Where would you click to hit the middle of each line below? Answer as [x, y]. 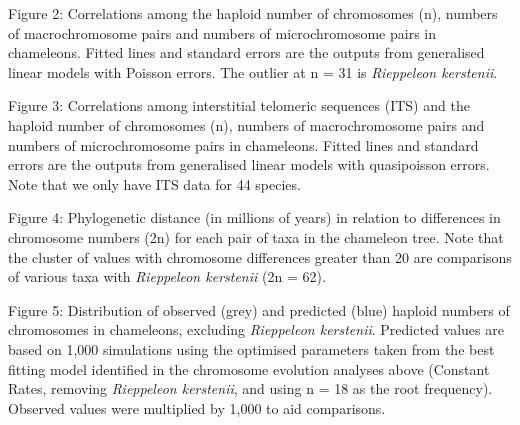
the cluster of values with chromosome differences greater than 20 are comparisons [260, 256]
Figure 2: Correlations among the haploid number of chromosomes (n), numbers [253, 13]
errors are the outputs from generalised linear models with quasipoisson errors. [249, 164]
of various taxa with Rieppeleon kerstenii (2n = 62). [167, 276]
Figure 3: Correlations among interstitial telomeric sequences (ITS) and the [239, 105]
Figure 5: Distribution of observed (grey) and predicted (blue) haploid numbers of [259, 309]
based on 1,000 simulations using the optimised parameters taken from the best [251, 348]
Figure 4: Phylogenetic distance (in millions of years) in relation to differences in [254, 217]
